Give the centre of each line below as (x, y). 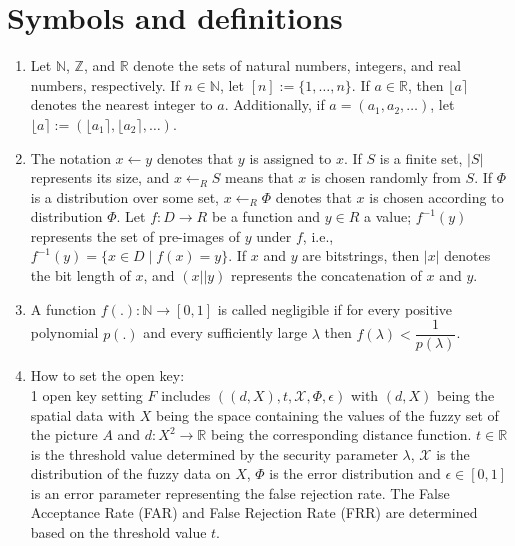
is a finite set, (421, 157)
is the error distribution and (355, 473)
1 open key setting (86, 394)
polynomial (64, 332)
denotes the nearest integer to (121, 104)
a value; (387, 216)
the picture (64, 434)
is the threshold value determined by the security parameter (214, 453)
